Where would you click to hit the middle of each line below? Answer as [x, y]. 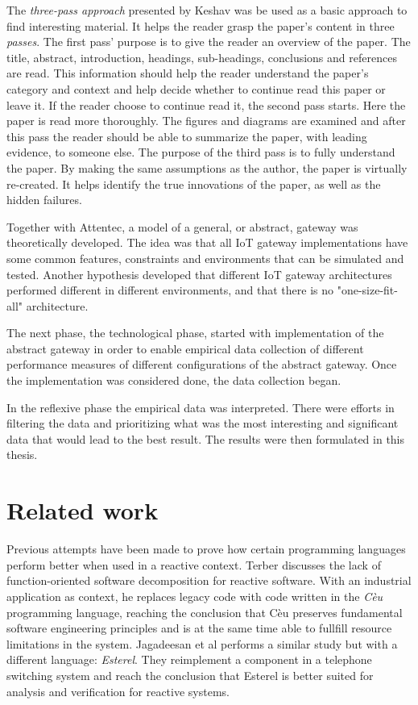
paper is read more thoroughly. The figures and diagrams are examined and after [206, 121]
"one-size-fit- [367, 290]
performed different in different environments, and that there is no [170, 290]
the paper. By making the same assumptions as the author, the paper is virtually [207, 167]
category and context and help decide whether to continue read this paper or [196, 88]
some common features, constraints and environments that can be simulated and [205, 258]
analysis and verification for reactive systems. [118, 691]
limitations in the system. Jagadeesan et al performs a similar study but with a [202, 643]
